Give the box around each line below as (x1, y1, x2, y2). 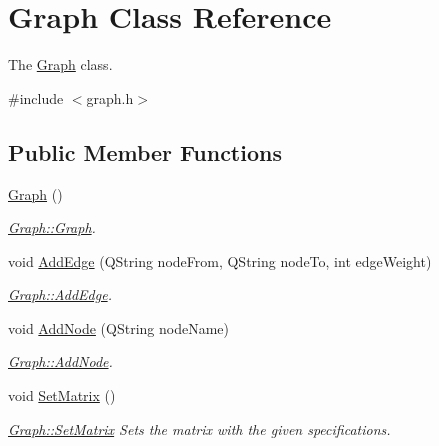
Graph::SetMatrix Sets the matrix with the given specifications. (8, 418, 391, 439)
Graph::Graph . (8, 217, 96, 238)
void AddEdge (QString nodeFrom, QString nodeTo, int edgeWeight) (8, 250, 432, 271)
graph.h (86, 87, 134, 108)
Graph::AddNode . (8, 351, 113, 372)
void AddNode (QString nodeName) (8, 317, 229, 338)
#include (8, 87, 64, 108)
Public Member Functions (8, 136, 282, 167)
